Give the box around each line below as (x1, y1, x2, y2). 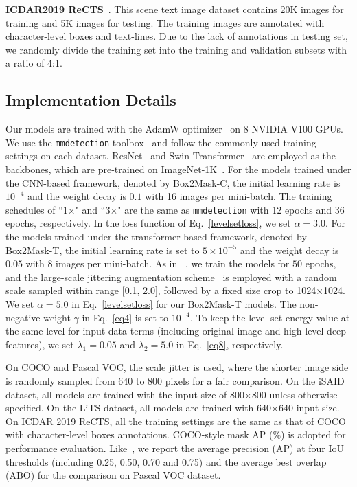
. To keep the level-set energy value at (190, 310, 350, 324)
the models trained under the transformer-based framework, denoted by (5, 229, 307, 244)
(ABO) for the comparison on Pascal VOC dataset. (5, 468, 221, 482)
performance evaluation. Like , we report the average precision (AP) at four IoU (5, 440, 345, 455)
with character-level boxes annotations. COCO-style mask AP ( (5, 427, 273, 442)
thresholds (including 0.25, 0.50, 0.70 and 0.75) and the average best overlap (5, 454, 327, 468)
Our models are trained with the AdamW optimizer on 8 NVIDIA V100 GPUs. (5, 122, 343, 136)
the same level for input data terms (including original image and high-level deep (5, 324, 347, 338)
